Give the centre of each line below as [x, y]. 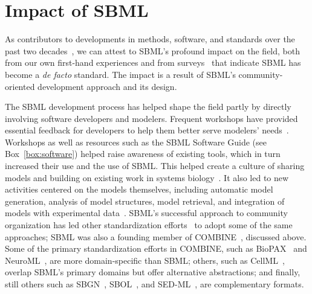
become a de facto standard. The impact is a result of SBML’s [120, 74]
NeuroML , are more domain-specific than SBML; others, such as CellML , [145, 260]
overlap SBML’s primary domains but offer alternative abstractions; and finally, [153, 272]
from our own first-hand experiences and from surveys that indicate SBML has [153, 62]
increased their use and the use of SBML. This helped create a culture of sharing [155, 166]
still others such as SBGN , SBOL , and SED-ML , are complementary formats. [154, 284]
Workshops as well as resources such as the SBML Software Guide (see [136, 142]
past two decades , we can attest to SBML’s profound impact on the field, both [153, 50]
